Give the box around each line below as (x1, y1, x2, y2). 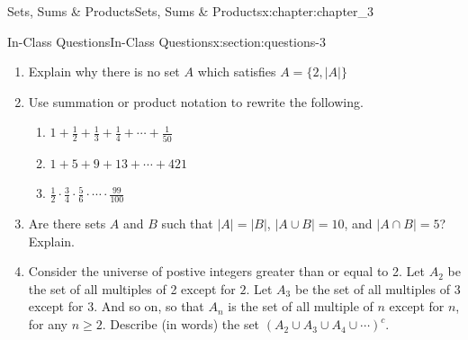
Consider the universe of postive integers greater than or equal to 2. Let (28, 262, 425, 281)
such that (161, 214, 213, 233)
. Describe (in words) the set (102, 315, 260, 334)
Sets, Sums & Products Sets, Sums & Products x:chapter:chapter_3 (7, 2, 374, 20)
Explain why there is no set (28, 62, 180, 81)
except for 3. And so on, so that (28, 297, 204, 316)
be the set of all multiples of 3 (294, 279, 461, 298)
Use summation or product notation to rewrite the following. (28, 92, 364, 111)
